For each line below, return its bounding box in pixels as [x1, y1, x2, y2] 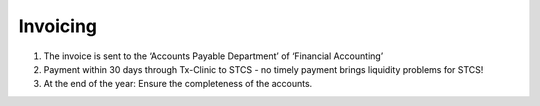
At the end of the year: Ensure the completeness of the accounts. [43, 78, 313, 90]
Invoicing [18, 15, 98, 37]
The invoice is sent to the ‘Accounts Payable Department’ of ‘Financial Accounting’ [43, 50, 384, 62]
